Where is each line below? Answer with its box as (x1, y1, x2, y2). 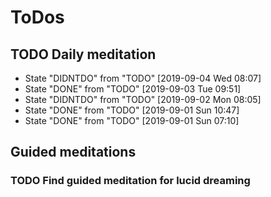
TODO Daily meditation (10, 46, 157, 63)
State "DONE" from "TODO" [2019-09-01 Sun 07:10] (24, 115, 240, 126)
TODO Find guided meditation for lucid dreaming (10, 174, 251, 188)
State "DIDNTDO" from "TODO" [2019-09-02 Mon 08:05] (24, 94, 262, 105)
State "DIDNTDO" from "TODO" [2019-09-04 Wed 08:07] (24, 72, 262, 84)
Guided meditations (10, 144, 137, 161)
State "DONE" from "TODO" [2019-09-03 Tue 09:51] (24, 83, 242, 95)
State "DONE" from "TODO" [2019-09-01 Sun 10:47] (24, 104, 240, 116)
